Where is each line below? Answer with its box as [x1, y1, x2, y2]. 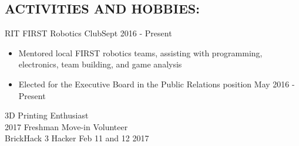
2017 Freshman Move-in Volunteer [5, 120, 128, 133]
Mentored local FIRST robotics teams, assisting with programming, [18, 46, 263, 59]
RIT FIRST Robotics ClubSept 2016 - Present [5, 27, 172, 39]
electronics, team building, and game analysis [18, 58, 182, 70]
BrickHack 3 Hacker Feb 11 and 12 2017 [5, 132, 149, 144]
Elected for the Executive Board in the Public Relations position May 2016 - [18, 77, 295, 90]
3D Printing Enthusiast [5, 109, 89, 121]
